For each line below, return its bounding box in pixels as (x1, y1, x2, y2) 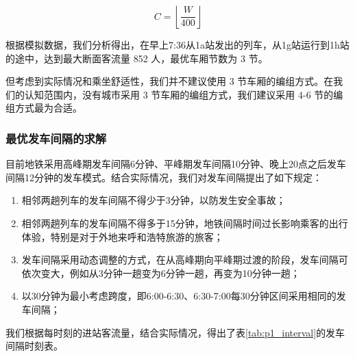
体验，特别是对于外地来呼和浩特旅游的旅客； (21, 229, 223, 243)
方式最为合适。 (14, 101, 82, 115)
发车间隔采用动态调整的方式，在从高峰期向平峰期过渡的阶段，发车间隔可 (21, 252, 348, 267)
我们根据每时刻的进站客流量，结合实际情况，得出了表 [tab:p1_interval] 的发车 (5, 325, 345, 339)
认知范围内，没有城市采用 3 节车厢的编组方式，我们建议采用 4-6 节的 (24, 87, 334, 101)
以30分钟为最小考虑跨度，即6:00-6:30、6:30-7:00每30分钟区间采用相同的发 (21, 289, 346, 303)
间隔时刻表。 (5, 339, 63, 353)
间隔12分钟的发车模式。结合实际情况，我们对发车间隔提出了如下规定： (5, 170, 322, 184)
